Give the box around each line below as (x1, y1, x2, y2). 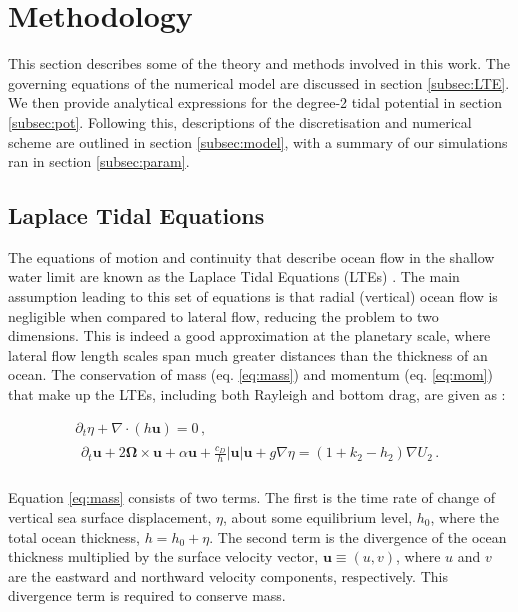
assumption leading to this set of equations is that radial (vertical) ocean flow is (8, 286, 498, 307)
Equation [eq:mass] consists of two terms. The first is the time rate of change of (8, 487, 495, 508)
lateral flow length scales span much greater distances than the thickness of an (8, 344, 488, 365)
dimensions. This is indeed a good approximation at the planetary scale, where (8, 325, 491, 346)
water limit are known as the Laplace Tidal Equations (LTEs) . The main (8, 266, 460, 287)
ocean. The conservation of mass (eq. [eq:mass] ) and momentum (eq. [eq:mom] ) (8, 364, 493, 385)
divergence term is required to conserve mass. (8, 585, 286, 606)
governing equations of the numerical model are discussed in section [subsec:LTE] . (8, 72, 510, 93)
